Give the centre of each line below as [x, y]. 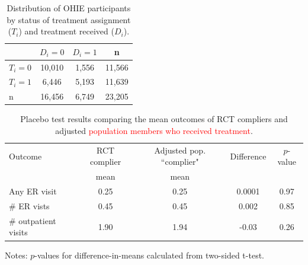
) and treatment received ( [66, 31]
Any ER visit [33, 191]
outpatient [37, 220]
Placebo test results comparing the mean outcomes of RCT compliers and [154, 119]
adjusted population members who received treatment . [154, 130]
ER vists [34, 205]
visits [18, 232]
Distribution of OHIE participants [69, 8]
